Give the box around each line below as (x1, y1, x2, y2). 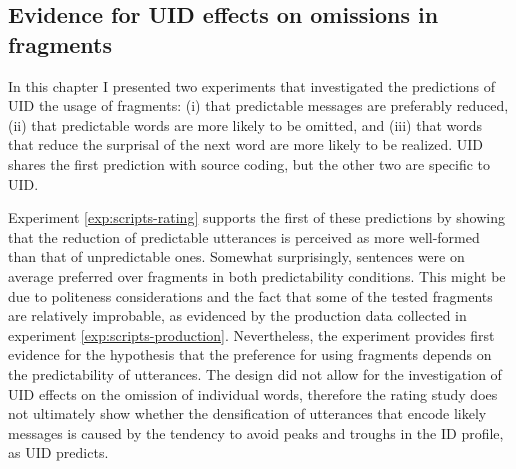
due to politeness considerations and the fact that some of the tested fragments (8, 285, 493, 306)
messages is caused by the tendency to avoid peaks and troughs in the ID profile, (8, 422, 504, 443)
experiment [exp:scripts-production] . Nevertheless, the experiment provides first (8, 324, 495, 345)
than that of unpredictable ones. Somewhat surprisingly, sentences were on (8, 246, 465, 267)
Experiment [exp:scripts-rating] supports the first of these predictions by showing (8, 207, 505, 228)
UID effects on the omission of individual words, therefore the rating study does (8, 383, 498, 404)
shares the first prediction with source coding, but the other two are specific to (8, 153, 491, 174)
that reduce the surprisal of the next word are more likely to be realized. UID (8, 134, 484, 155)
